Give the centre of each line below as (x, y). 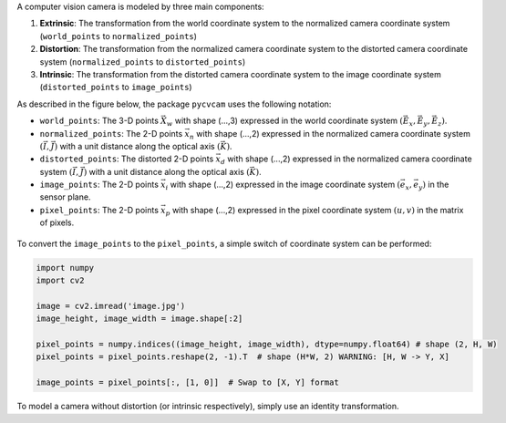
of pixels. (57, 222)
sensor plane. (65, 197)
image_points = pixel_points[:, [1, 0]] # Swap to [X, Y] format (187, 382)
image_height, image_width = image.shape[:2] (139, 319)
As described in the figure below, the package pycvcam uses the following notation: (174, 104)
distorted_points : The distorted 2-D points (127, 159)
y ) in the (434, 185)
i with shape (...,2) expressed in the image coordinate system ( (283, 185)
